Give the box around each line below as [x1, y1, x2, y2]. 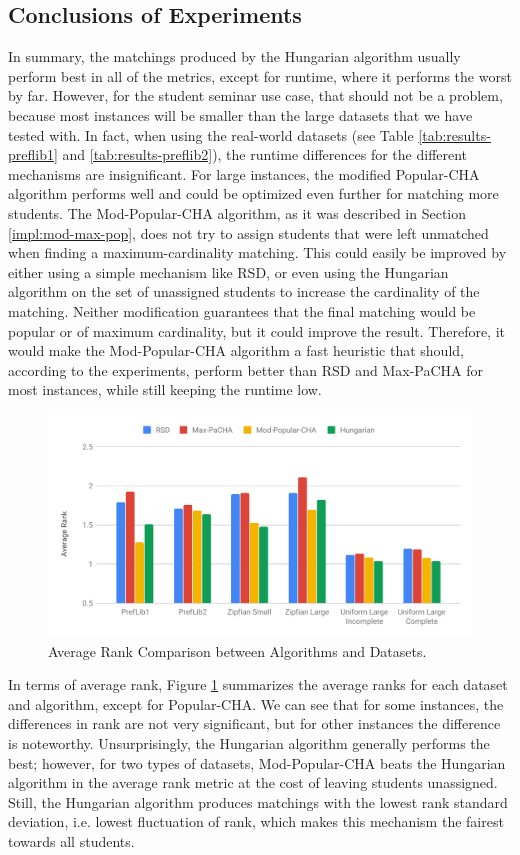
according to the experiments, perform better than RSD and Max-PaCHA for [8, 359, 483, 380]
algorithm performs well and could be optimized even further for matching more [8, 183, 499, 204]
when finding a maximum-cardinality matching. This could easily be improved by [8, 242, 507, 263]
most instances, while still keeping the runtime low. [8, 379, 322, 400]
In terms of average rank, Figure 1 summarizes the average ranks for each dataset [8, 674, 508, 695]
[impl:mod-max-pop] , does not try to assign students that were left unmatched [8, 222, 489, 243]
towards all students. [8, 831, 135, 851]
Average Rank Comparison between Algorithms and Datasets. [48, 640, 427, 661]
